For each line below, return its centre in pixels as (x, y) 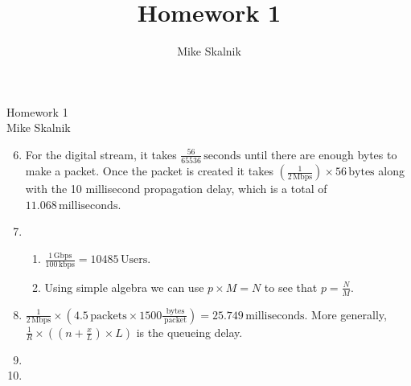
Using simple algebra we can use (124, 287)
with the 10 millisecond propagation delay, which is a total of (176, 189)
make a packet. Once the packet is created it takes (149, 171)
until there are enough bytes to (321, 154)
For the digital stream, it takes (101, 154)
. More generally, (345, 314)
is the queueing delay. (189, 332)
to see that (291, 287)
